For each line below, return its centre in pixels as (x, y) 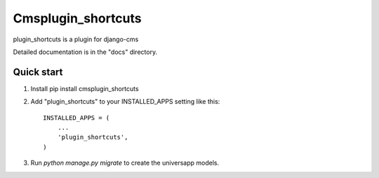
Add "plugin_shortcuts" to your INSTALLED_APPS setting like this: (125, 102)
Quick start (38, 72)
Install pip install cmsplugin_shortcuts (85, 88)
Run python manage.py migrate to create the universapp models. (125, 163)
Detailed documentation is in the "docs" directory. (85, 52)
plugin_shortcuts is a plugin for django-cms (76, 39)
